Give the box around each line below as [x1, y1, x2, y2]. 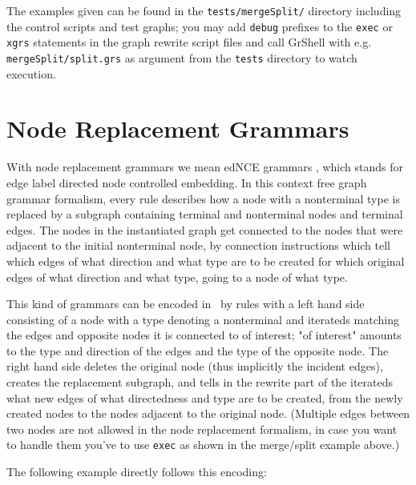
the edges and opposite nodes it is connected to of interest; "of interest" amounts [6, 327, 402, 343]
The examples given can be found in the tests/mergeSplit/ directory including [6, 2, 402, 18]
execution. [6, 65, 56, 82]
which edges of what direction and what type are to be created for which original [6, 252, 405, 269]
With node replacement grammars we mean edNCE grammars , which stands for [6, 158, 403, 175]
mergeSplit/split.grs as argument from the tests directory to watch [6, 49, 357, 66]
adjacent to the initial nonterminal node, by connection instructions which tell [6, 237, 390, 254]
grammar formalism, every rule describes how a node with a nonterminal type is [6, 190, 400, 206]
